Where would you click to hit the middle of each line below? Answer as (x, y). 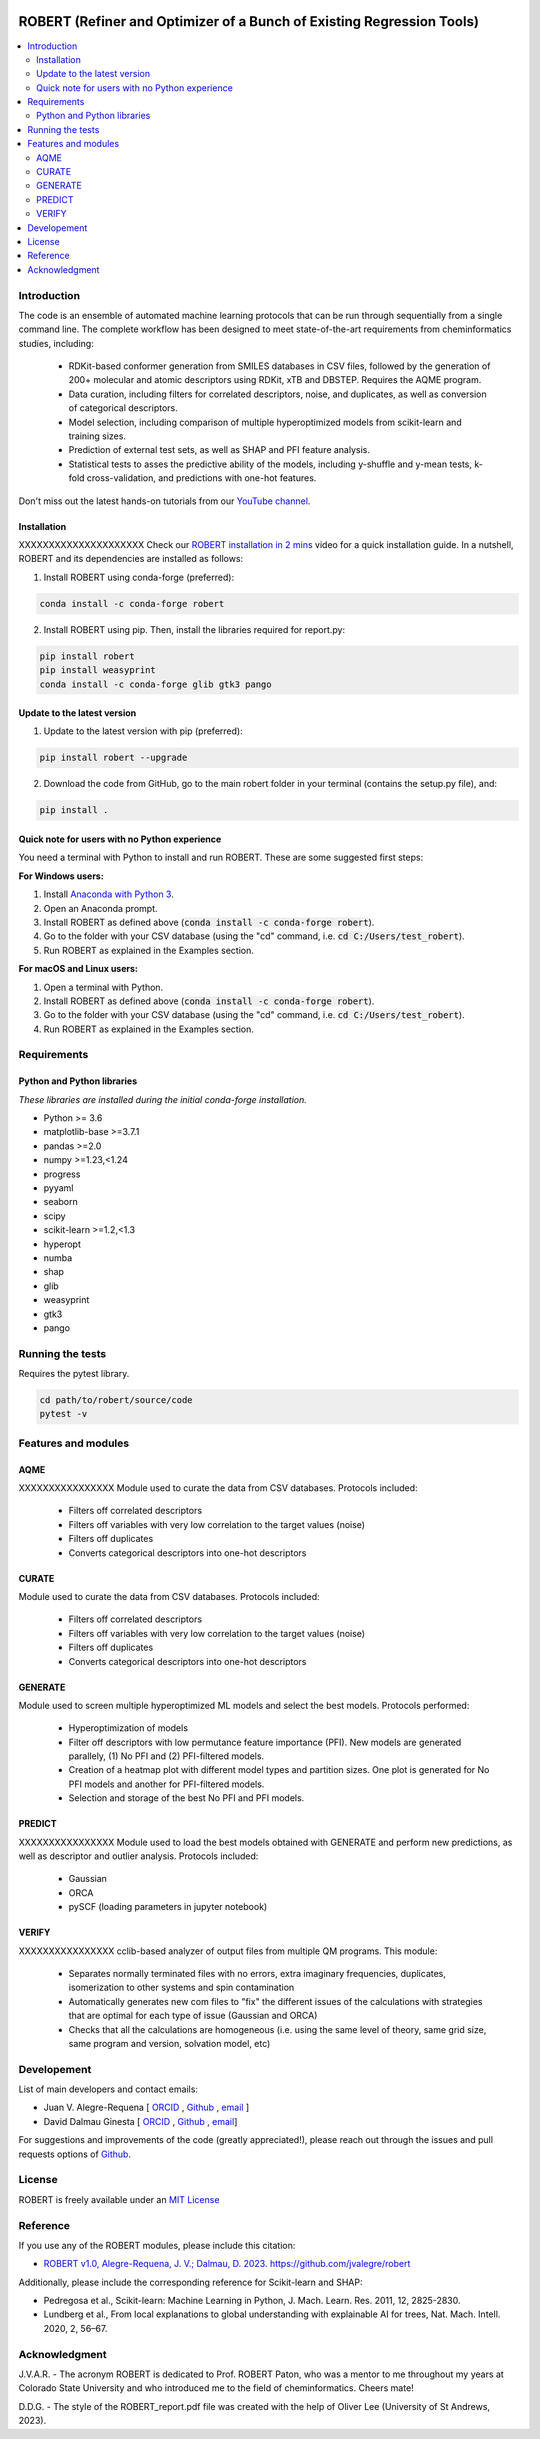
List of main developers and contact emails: (108, 2089)
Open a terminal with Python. (103, 987)
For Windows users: (61, 876)
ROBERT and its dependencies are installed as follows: (131, 559)
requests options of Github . (75, 2154)
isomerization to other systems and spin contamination (181, 1987)
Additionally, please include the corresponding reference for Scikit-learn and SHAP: (190, 2282)
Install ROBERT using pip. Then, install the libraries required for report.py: (194, 629)
